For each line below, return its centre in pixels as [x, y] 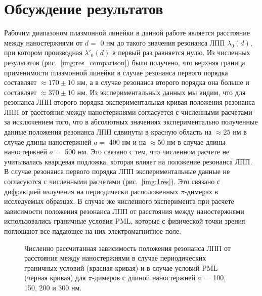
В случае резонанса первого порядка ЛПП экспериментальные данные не [117, 171]
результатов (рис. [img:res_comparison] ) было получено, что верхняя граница [125, 62]
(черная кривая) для [55, 278]
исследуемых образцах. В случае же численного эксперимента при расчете [119, 201]
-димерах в [201, 191]
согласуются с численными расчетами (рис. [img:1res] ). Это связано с [112, 181]
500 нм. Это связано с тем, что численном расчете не [147, 152]
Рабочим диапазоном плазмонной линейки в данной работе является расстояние [127, 33]
